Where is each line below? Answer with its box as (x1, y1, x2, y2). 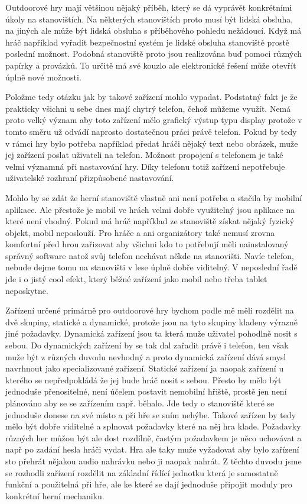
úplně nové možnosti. (5, 70, 81, 83)
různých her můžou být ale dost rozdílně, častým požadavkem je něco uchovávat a (5, 431, 302, 444)
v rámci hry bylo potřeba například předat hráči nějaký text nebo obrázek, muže (5, 137, 298, 149)
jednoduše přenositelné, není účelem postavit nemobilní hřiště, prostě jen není (5, 385, 287, 398)
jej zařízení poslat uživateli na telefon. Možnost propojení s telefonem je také (5, 148, 283, 161)
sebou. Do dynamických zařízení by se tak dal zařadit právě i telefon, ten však (5, 339, 289, 351)
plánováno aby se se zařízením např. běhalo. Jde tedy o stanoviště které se (5, 397, 275, 409)
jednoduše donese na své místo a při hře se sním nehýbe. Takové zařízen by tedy (5, 408, 296, 421)
